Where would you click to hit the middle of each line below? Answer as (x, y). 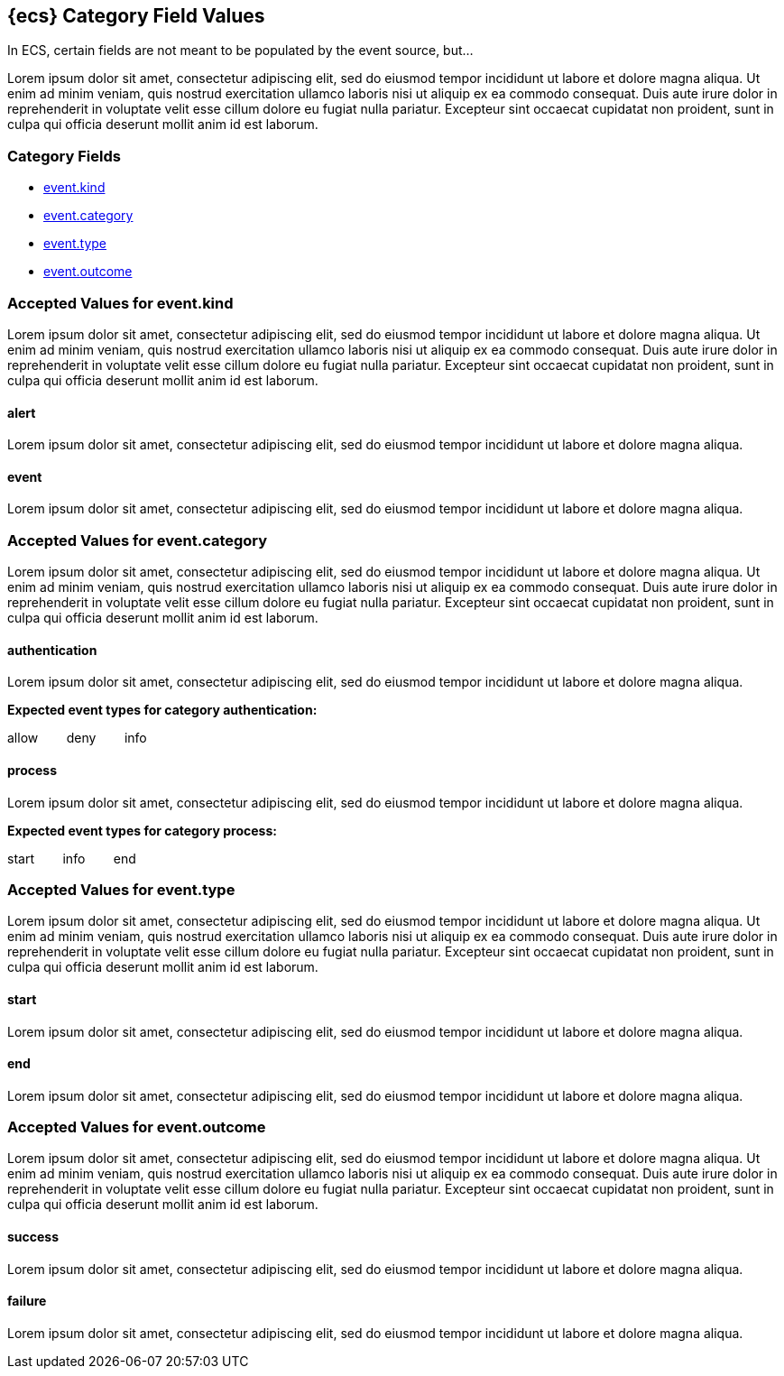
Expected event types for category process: (142, 830)
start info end (72, 858)
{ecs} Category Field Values (136, 16)
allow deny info (77, 738)
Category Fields (64, 156)
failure (27, 1301)
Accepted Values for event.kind (120, 303)
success (33, 1237)
